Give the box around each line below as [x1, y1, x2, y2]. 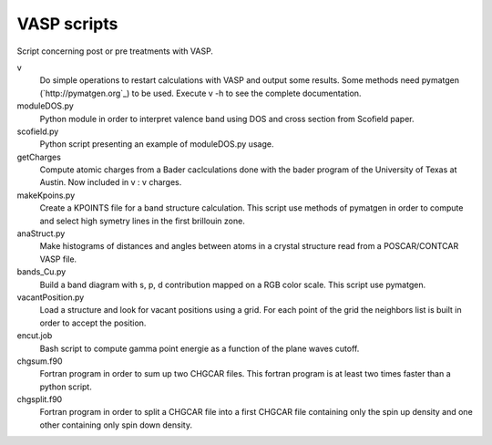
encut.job [16, 330, 53, 341]
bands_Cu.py [16, 266, 67, 277]
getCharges [16, 151, 61, 162]
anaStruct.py [16, 228, 66, 239]
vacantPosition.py [16, 292, 85, 303]
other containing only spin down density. [39, 419, 193, 430]
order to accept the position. [39, 317, 147, 328]
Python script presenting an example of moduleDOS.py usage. [39, 139, 274, 150]
